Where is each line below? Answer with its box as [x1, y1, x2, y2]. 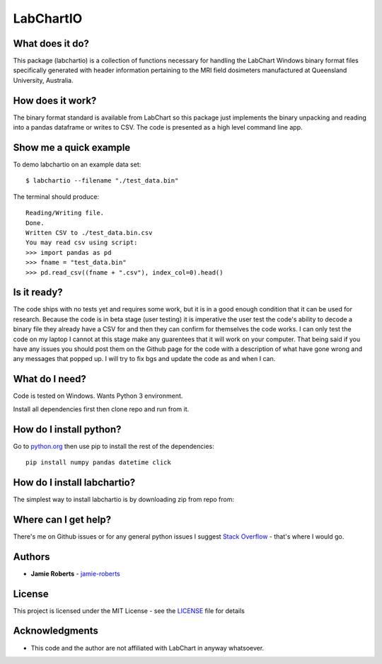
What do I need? [13, 373, 86, 385]
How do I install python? [13, 423, 122, 435]
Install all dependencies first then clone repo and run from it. [13, 404, 190, 413]
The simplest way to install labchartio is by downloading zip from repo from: [13, 495, 235, 503]
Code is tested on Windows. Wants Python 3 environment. [13, 391, 183, 400]
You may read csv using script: [25, 239, 138, 247]
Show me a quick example [13, 142, 131, 154]
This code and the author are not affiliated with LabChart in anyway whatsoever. [30, 643, 265, 652]
